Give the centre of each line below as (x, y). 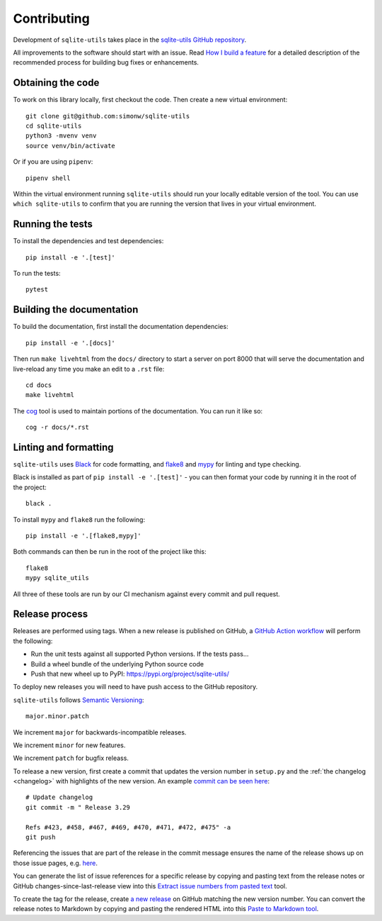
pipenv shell (48, 178)
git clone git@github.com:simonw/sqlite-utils (108, 116)
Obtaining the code (56, 83)
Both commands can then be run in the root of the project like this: (110, 552)
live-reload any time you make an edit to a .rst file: (89, 369)
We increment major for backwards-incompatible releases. (100, 732)
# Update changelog (59, 797)
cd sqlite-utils (54, 126)
